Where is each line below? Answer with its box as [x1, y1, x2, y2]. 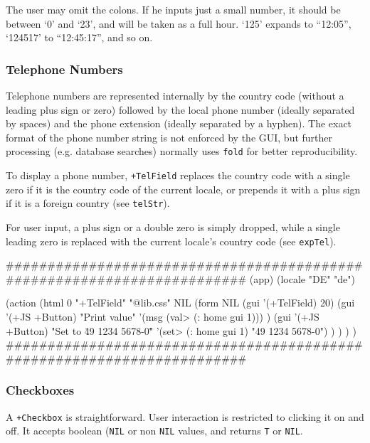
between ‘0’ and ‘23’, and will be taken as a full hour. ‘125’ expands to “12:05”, [6, 16, 351, 31]
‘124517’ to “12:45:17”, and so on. [6, 30, 153, 45]
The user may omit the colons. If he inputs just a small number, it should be [6, 2, 341, 16]
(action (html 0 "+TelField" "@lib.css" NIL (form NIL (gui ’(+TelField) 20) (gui [6, 295, 355, 310]
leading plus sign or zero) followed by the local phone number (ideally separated [6, 102, 355, 117]
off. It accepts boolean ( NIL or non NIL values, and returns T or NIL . [6, 423, 303, 438]
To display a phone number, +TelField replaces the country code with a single [6, 168, 350, 183]
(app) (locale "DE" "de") [249, 271, 355, 286]
